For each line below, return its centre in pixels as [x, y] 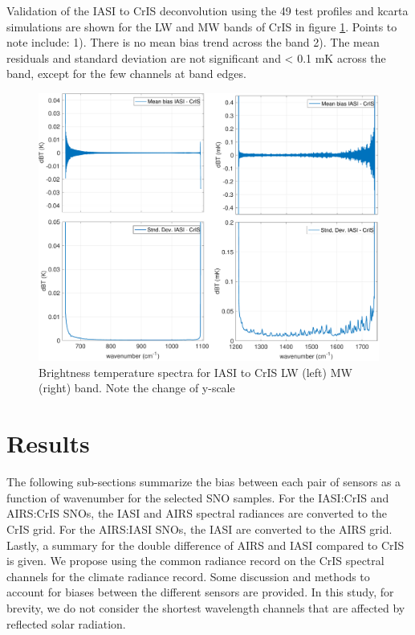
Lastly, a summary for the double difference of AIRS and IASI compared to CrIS [205, 545]
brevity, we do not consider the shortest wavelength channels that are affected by [206, 607]
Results [48, 443]
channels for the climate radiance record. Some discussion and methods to [188, 576]
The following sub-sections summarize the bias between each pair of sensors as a [204, 482]
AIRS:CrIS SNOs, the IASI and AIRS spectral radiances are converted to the [197, 513]
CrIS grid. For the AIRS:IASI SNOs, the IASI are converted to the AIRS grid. [199, 528]
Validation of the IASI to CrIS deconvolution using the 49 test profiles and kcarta [207, 10]
